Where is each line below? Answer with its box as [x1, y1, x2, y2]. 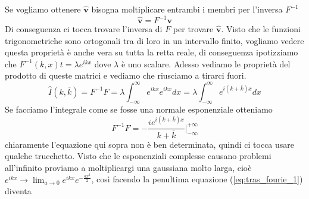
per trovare [173, 23, 214, 35]
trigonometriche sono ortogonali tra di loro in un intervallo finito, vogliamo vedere [5, 34, 304, 46]
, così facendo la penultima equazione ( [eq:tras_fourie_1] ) [91, 173, 303, 185]
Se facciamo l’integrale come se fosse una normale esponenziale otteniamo [5, 103, 273, 116]
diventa [5, 185, 32, 197]
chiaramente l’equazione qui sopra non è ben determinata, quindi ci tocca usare [5, 138, 295, 150]
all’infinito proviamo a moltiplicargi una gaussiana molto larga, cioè [5, 161, 252, 173]
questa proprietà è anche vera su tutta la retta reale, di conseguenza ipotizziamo [5, 46, 298, 58]
